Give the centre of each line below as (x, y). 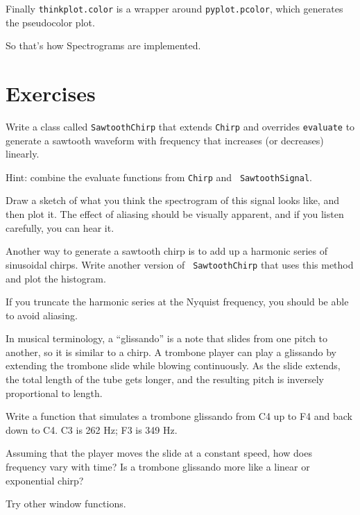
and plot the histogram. (56, 278)
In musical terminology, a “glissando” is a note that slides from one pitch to (167, 338)
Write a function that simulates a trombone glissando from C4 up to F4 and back (179, 416)
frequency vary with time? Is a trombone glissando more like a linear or (158, 467)
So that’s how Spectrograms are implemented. (103, 45)
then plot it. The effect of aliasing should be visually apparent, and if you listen (175, 214)
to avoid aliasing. (42, 315)
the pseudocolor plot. (50, 22)
